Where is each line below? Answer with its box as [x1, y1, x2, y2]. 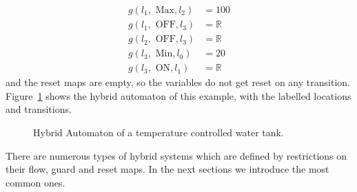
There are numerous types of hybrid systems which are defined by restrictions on [6, 148, 347, 162]
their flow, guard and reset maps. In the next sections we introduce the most [6, 162, 329, 176]
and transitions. [6, 102, 72, 116]
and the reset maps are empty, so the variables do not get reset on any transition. [6, 75, 350, 89]
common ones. [6, 175, 65, 189]
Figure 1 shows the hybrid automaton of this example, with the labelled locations [6, 88, 351, 103]
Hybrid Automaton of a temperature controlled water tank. [33, 125, 284, 139]
